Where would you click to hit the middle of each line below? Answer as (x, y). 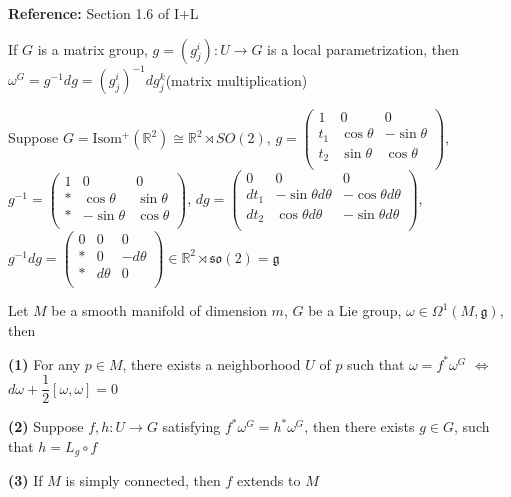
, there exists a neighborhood (211, 363)
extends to (269, 480)
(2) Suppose (46, 426)
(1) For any (44, 363)
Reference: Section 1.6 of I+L (103, 13)
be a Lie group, (355, 310)
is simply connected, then (143, 480)
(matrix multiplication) (236, 79)
